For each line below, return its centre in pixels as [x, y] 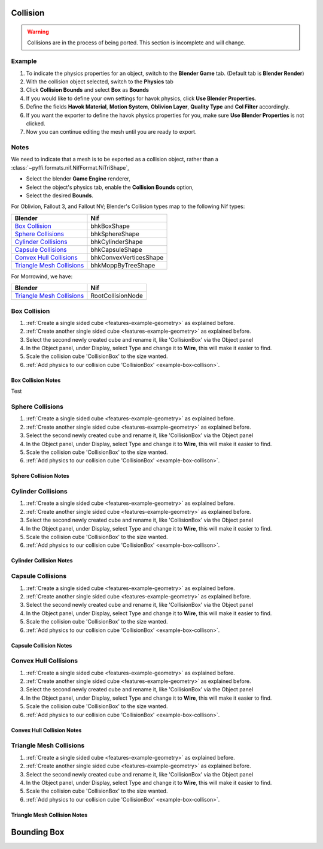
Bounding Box [38, 832]
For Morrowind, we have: [42, 276]
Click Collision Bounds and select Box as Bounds [88, 90]
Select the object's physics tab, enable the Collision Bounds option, [110, 187]
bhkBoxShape [110, 226]
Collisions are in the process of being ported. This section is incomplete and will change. [136, 43]
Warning [38, 32]
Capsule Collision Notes [42, 645]
